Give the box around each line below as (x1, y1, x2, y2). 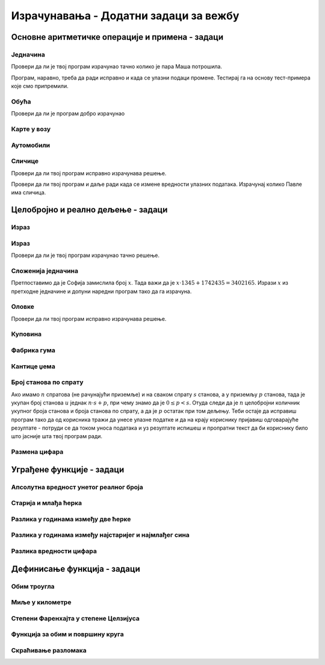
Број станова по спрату (11, 378, 84, 386)
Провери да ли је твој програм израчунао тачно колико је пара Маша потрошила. (11, 63, 223, 70)
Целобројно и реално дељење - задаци (11, 205, 168, 215)
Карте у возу (11, 125, 51, 133)
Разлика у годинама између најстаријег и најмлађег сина (11, 531, 190, 539)
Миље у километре (11, 598, 72, 607)
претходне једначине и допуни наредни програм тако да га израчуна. (11, 288, 192, 295)
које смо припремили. (11, 82, 69, 90)
